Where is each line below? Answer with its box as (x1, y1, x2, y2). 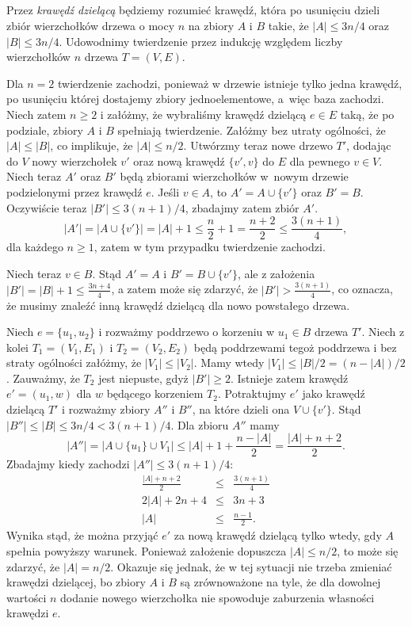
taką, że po (340, 105, 395, 122)
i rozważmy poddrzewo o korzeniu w (98, 323, 275, 340)
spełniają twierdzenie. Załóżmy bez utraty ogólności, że (117, 121, 386, 138)
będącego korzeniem (106, 385, 204, 402)
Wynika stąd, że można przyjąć (6, 527, 158, 544)
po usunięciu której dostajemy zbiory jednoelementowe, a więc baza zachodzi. (6, 90, 384, 107)
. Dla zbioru (170, 416, 229, 433)
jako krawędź (302, 385, 365, 402)
